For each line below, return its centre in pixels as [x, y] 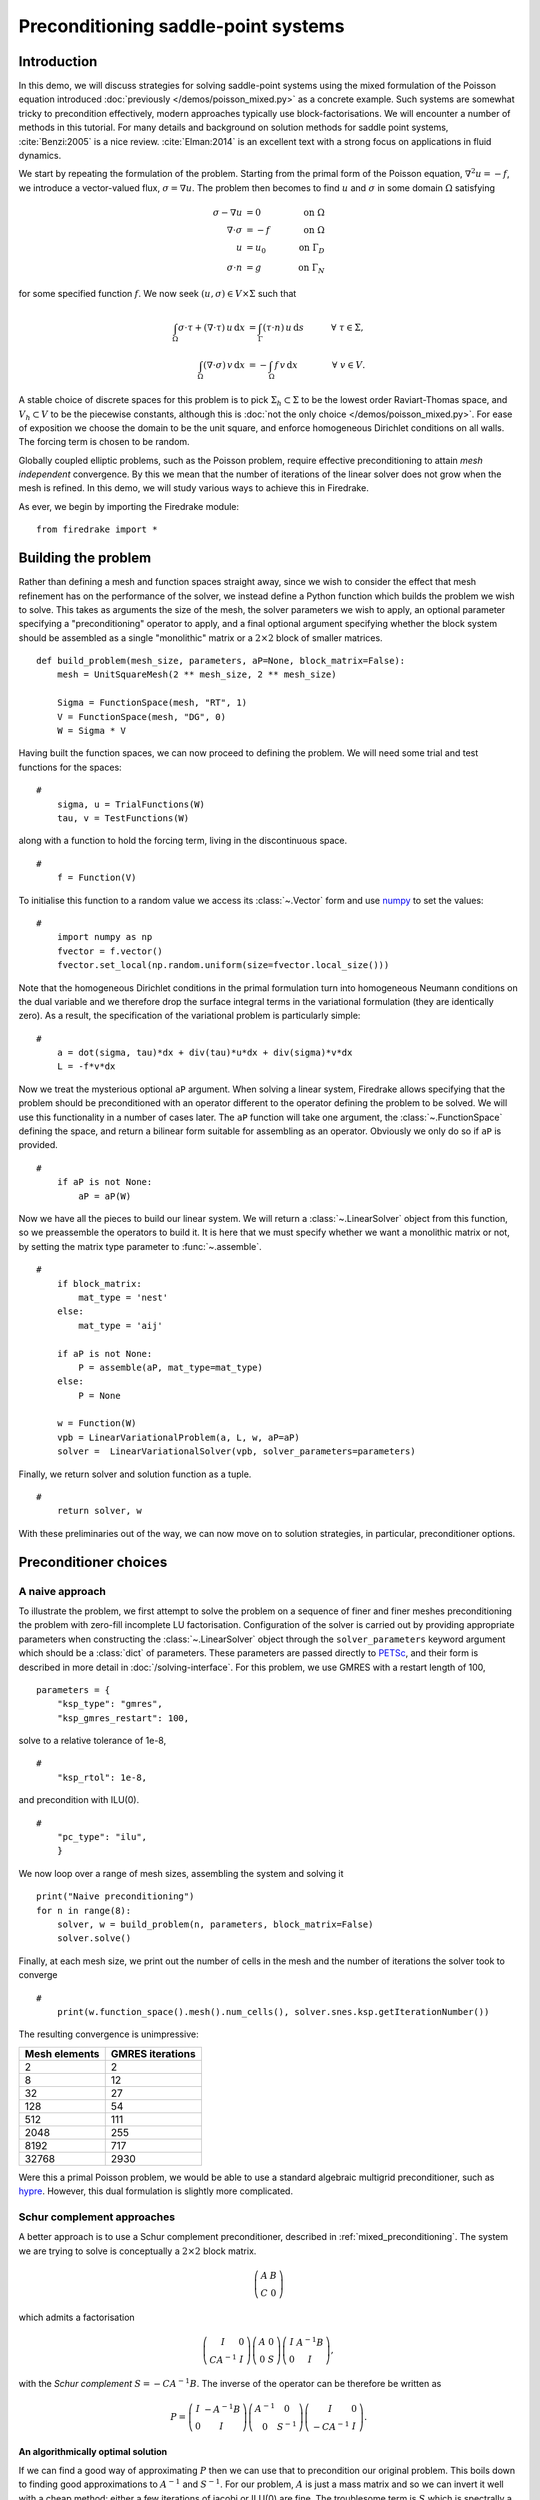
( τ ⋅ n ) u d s [283, 328]
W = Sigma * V [91, 731]
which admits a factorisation [76, 2317]
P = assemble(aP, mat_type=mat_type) [171, 1367]
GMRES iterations [153, 2053]
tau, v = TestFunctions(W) [123, 818]
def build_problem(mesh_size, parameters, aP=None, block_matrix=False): [221, 661]
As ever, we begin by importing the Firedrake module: [129, 506]
